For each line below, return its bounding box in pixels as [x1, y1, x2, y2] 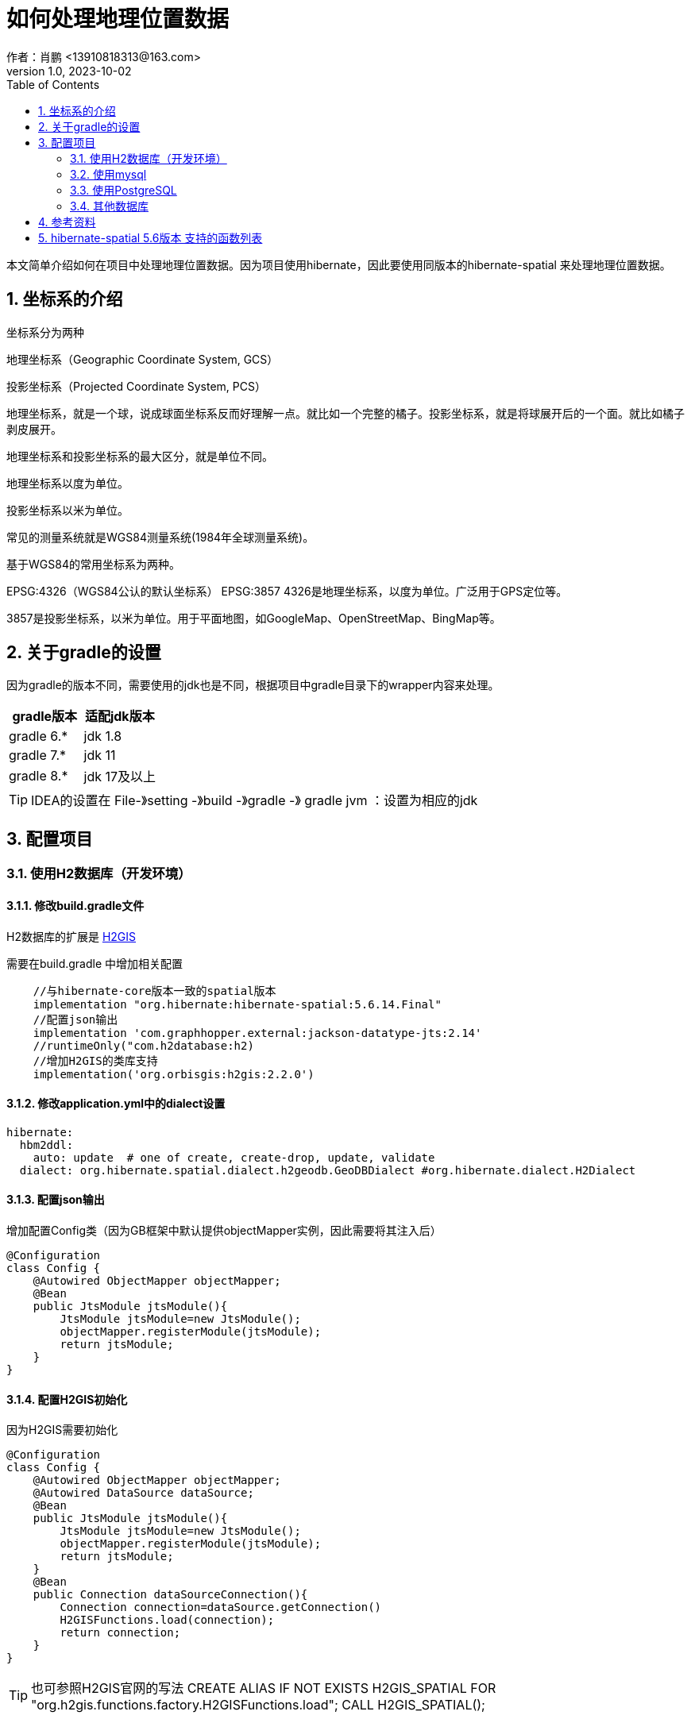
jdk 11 [83, 747, 116, 764]
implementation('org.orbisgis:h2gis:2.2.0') [33, 1067, 315, 1081]
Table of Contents [6, 77, 100, 91]
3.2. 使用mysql [70, 167, 147, 181]
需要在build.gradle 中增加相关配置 [6, 956, 183, 970]
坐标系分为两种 [6, 325, 84, 339]
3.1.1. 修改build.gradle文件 [6, 898, 145, 912]
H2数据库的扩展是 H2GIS [6, 929, 137, 943]
